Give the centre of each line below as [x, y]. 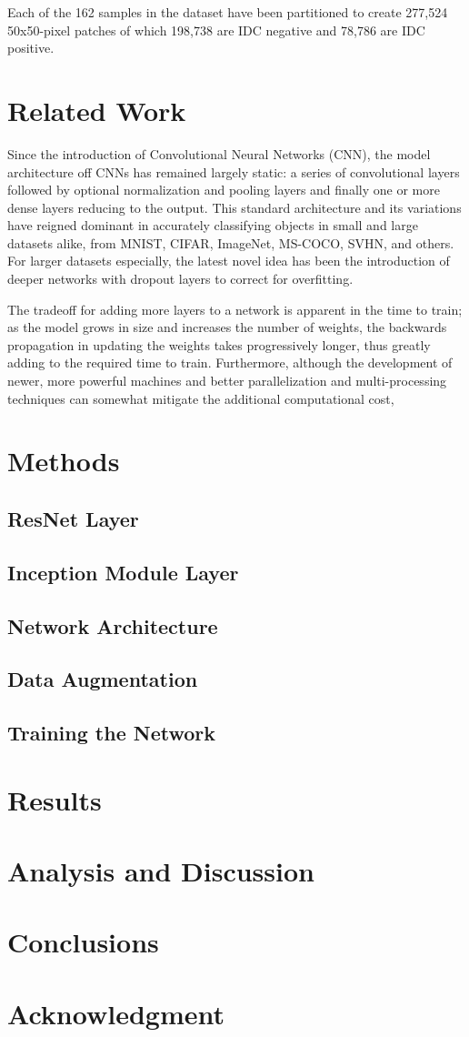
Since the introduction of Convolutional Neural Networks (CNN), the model [219, 153]
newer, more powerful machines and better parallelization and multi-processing [227, 381]
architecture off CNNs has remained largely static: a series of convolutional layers [234, 171]
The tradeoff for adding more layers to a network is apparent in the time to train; [235, 309]
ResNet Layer [73, 518]
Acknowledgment [116, 1013]
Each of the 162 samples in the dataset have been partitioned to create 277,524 [228, 12]
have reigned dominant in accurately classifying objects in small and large [213, 225]
